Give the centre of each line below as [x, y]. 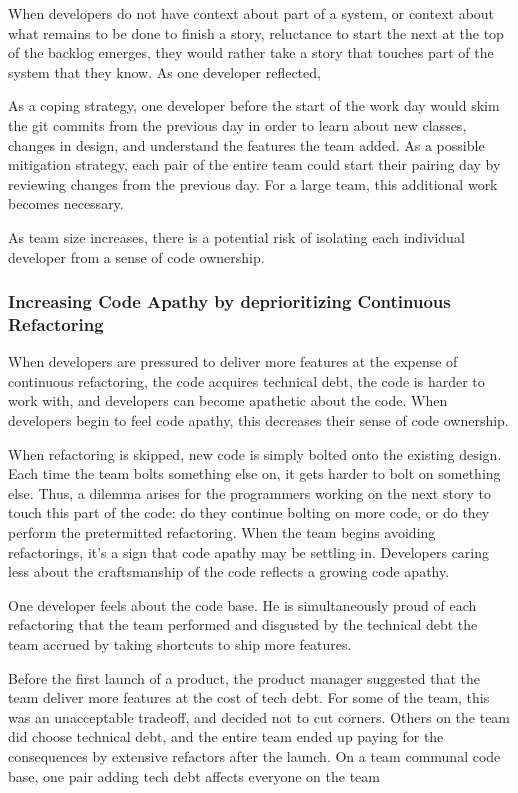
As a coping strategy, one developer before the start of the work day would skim [254, 105]
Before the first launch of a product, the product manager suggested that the [244, 677]
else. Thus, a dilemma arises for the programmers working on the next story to [249, 492]
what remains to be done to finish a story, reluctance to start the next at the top [256, 32]
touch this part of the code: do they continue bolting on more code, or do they [249, 512]
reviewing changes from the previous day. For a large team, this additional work [253, 183]
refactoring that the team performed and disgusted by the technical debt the [243, 624]
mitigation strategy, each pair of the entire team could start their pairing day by [254, 164]
